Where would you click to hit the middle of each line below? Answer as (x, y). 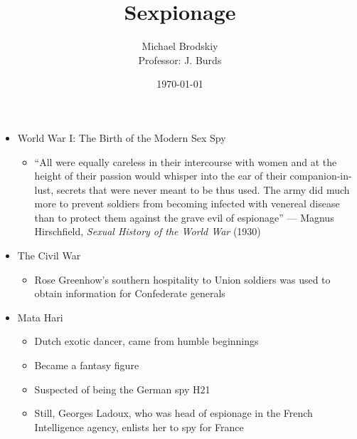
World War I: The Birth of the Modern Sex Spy (122, 137)
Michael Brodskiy (180, 46)
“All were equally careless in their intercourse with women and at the (186, 161)
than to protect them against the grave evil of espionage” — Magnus (184, 217)
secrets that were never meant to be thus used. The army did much (203, 189)
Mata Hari (40, 317)
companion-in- (321, 176)
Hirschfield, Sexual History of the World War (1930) (148, 231)
